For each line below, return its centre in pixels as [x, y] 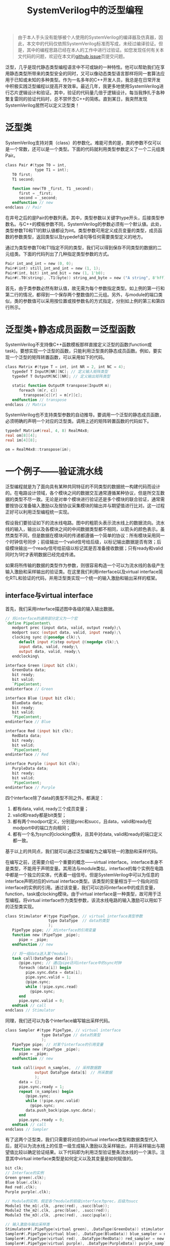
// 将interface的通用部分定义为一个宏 [41, 618]
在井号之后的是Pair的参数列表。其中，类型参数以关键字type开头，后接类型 [83, 218]
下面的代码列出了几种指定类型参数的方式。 [67, 254]
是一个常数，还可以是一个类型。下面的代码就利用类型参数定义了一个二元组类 [85, 149]
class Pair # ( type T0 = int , [36, 165]
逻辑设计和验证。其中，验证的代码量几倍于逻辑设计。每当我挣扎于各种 [92, 93]
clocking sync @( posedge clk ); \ [46, 637]
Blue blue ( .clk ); [24, 1182]
